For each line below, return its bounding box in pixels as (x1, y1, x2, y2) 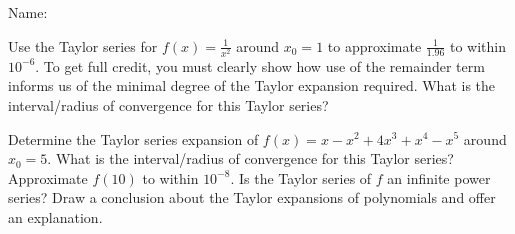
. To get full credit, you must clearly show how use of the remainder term (35, 55, 485, 76)
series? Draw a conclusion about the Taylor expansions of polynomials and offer (8, 187, 496, 208)
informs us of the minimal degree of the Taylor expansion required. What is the (8, 75, 496, 96)
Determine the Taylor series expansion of (8, 128, 259, 149)
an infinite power (387, 167, 491, 188)
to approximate (327, 35, 422, 56)
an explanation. (8, 206, 103, 227)
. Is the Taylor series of (230, 167, 372, 188)
